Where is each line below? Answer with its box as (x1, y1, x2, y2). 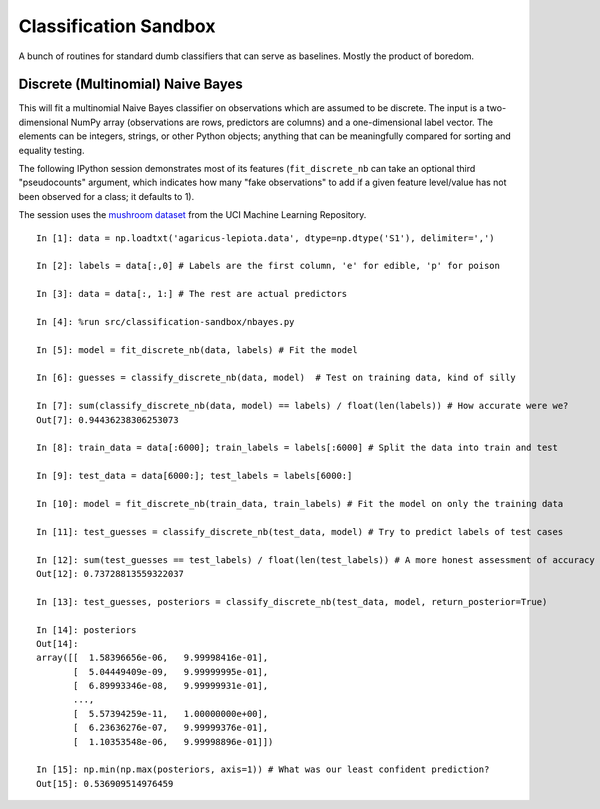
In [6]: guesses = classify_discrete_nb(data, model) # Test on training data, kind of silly (36, 372, 517, 384)
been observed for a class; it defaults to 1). (18, 190, 195, 202)
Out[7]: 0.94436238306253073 (36, 414, 179, 425)
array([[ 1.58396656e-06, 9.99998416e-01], (36, 652, 269, 664)
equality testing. (18, 144, 85, 156)
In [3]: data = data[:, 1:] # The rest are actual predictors (36, 288, 348, 300)
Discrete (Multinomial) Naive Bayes (18, 76, 244, 93)
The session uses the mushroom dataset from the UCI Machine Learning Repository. (18, 209, 367, 221)
